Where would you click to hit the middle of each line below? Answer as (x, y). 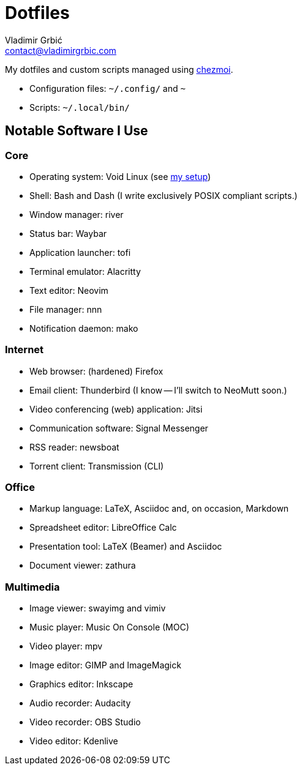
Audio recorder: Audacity (80, 703)
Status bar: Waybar (68, 233)
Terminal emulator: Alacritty (85, 271)
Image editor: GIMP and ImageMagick (105, 665)
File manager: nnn (66, 309)
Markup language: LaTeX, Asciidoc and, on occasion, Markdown (159, 509)
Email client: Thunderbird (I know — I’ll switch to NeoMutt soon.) (158, 390)
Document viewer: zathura (83, 566)
